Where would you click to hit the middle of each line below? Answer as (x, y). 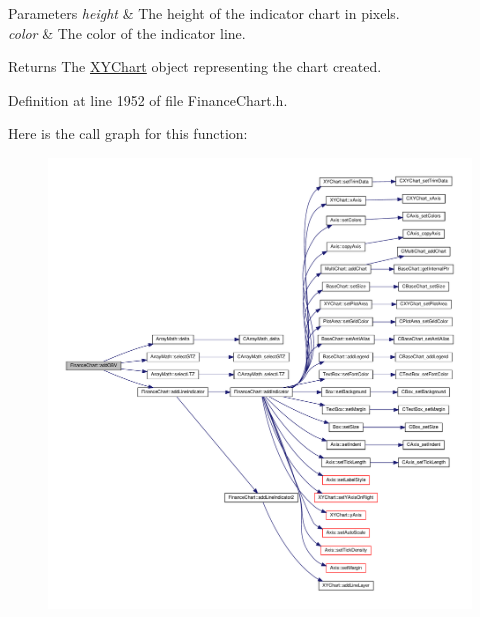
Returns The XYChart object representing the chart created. (195, 66)
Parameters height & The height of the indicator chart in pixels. (204, 13)
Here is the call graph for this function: (128, 133)
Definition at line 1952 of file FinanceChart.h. (148, 99)
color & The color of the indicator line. (127, 32)
